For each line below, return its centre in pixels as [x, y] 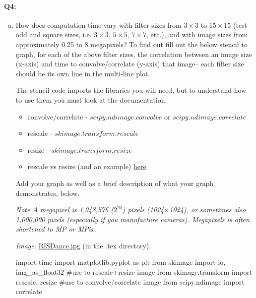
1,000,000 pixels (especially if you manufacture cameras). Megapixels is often [132, 219]
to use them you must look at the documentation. [91, 99]
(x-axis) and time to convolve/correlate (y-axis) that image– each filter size [130, 64]
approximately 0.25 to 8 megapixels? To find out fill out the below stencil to [131, 44]
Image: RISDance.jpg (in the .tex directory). [83, 245]
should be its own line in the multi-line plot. [83, 73]
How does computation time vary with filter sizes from [98, 25]
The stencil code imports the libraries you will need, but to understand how [131, 90]
